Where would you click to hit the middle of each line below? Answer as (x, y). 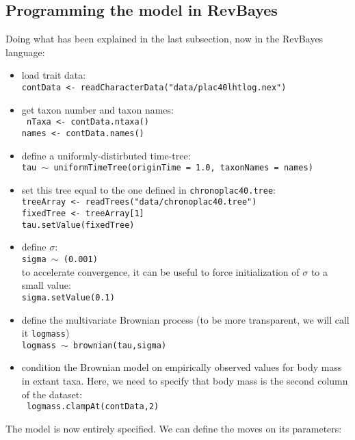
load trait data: (54, 75)
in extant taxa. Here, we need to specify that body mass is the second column (185, 381)
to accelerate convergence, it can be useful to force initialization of (160, 271)
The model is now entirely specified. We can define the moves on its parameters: (174, 428)
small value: (46, 285)
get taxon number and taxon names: (97, 109)
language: (25, 52)
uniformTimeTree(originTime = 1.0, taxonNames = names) (183, 168)
